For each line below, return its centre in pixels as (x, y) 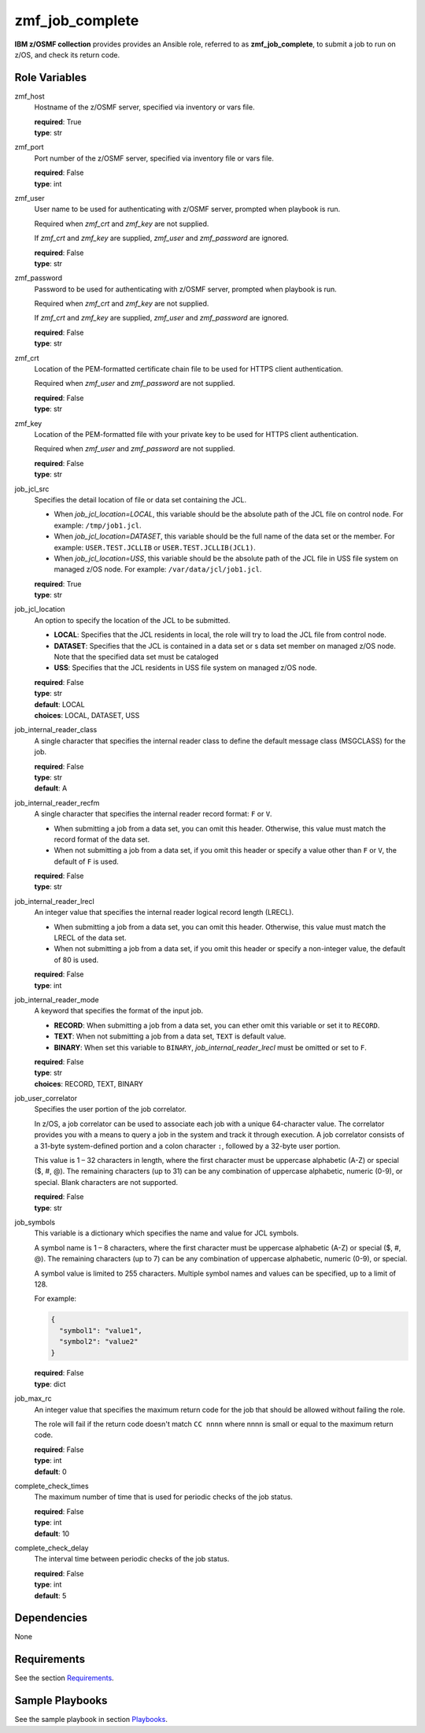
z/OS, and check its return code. (67, 54)
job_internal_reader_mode (57, 999)
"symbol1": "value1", (101, 1330)
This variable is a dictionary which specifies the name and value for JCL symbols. (166, 1233)
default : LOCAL (60, 704)
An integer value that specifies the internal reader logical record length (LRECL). (164, 913)
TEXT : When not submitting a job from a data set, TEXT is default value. (170, 1036)
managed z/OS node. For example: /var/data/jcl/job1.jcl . (158, 569)
